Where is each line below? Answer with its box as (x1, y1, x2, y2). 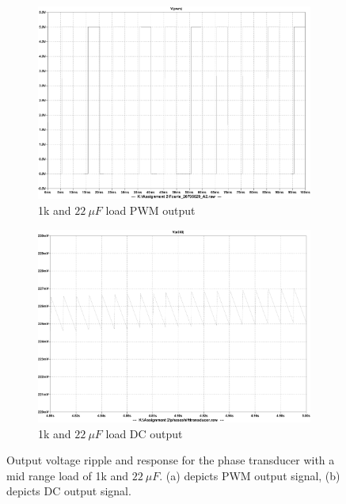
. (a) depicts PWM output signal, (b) (159, 467, 340, 483)
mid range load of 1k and (6, 467, 129, 483)
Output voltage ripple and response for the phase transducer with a (6, 452, 335, 468)
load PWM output (105, 202, 196, 219)
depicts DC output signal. (6, 483, 131, 499)
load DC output (105, 425, 183, 441)
